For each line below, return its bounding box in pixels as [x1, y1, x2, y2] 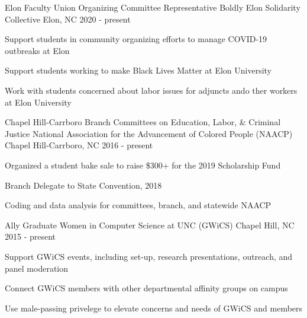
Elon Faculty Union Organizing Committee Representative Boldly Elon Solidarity [5, 1, 300, 13]
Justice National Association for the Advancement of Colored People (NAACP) [5, 127, 293, 139]
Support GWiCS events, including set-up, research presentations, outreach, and [5, 250, 293, 262]
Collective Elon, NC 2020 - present [5, 12, 131, 25]
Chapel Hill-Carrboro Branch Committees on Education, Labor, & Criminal [5, 116, 281, 128]
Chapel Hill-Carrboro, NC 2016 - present [5, 139, 153, 151]
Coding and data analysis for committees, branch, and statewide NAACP [5, 199, 272, 211]
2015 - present [5, 230, 56, 243]
